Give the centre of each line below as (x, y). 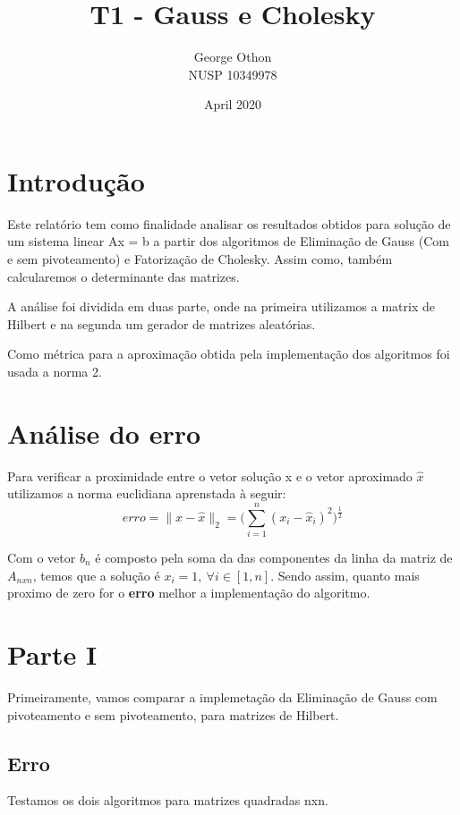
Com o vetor (42, 558)
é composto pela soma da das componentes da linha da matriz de (274, 558)
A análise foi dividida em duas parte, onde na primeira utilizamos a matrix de (221, 306)
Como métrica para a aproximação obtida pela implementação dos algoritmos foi (229, 354)
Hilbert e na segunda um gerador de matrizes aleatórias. (162, 323)
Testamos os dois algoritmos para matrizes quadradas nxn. (168, 800)
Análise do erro (104, 433)
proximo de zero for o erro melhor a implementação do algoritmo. (189, 593)
